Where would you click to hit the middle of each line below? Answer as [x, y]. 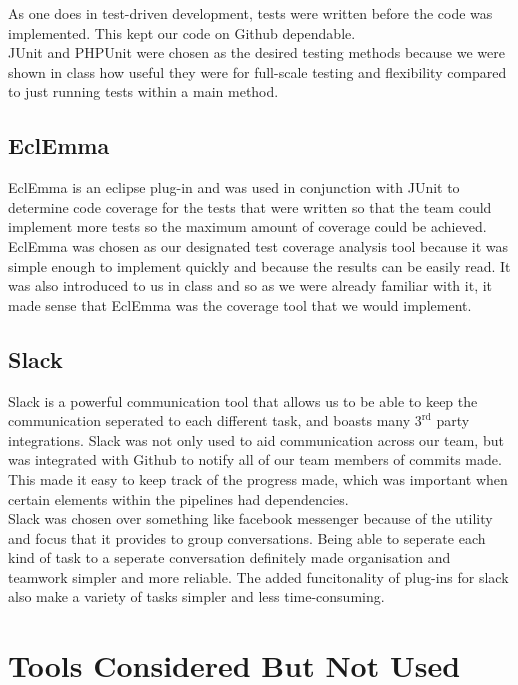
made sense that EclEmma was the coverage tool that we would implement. [240, 304]
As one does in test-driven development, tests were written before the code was [250, 13]
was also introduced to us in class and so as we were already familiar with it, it [250, 285]
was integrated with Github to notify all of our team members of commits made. [255, 459]
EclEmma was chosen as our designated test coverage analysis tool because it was [258, 245]
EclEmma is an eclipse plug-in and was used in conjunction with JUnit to [234, 187]
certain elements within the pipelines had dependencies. [178, 498]
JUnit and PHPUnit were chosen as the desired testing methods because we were [256, 52]
